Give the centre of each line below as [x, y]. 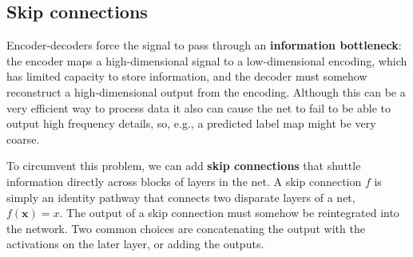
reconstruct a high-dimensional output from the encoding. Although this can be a [206, 91]
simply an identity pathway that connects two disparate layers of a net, [181, 197]
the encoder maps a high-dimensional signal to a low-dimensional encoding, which [207, 60]
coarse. [23, 138]
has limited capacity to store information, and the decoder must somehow [187, 76]
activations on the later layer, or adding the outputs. [135, 244]
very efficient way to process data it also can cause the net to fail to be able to [199, 107]
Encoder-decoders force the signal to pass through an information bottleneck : [204, 45]
